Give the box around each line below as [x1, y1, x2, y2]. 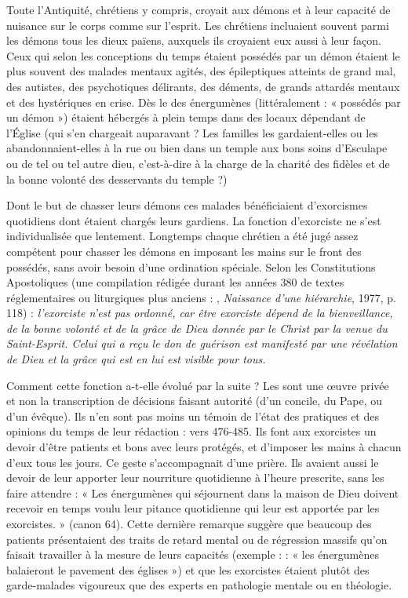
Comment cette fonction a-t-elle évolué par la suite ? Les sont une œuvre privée [6, 377, 389, 393]
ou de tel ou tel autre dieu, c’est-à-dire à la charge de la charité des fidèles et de [6, 155, 390, 171]
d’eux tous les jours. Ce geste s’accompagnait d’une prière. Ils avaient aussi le [6, 454, 379, 470]
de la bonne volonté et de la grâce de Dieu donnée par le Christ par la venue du [6, 319, 388, 336]
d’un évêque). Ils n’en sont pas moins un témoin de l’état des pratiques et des [6, 407, 379, 424]
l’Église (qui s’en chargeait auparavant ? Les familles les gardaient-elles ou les [6, 124, 378, 140]
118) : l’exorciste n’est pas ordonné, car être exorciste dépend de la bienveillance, [6, 304, 393, 321]
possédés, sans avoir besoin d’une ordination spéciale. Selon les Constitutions [6, 258, 376, 275]
